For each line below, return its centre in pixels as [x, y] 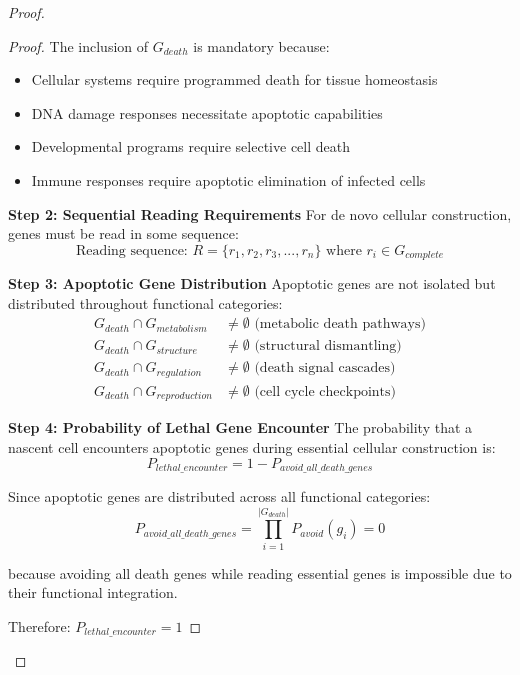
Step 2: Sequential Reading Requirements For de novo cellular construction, [260, 213]
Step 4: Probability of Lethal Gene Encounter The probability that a [240, 427]
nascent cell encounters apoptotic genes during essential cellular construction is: [252, 447]
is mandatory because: [261, 45]
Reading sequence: [131, 250]
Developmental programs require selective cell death [190, 146]
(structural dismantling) [328, 346]
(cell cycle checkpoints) [325, 391]
